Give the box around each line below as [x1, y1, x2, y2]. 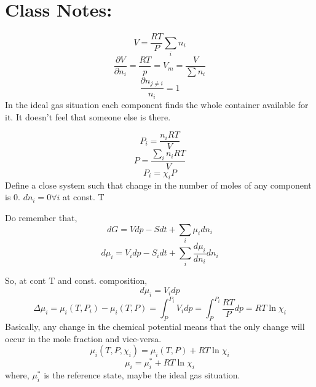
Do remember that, [5, 211, 77, 224]
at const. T [62, 190, 105, 203]
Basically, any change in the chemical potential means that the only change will [5, 320, 305, 333]
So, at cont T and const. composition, [5, 274, 148, 287]
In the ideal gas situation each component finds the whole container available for [5, 98, 309, 111]
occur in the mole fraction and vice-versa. [5, 332, 162, 345]
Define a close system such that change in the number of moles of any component [5, 178, 312, 191]
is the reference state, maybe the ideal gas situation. [44, 369, 240, 381]
